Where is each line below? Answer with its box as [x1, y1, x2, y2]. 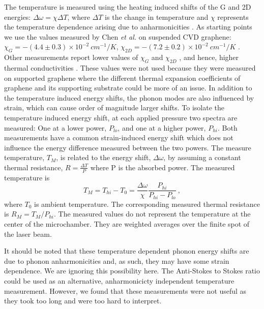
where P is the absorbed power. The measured [90, 162, 235, 172]
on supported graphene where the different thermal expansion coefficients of [4, 72, 241, 83]
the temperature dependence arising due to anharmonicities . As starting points [4, 21, 252, 32]
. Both [218, 122, 238, 133]
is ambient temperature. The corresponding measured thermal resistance [34, 198, 260, 209]
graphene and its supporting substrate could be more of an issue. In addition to [4, 82, 252, 93]
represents [217, 11, 249, 22]
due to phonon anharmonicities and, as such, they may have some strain [4, 255, 229, 266]
